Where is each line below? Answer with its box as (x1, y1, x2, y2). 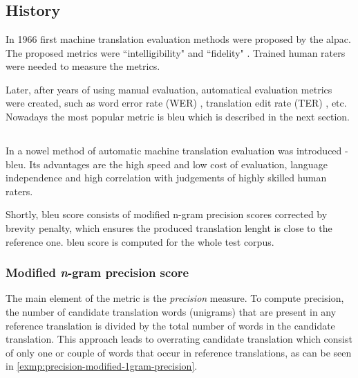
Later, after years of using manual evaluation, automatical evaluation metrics (6, 82, 332, 96)
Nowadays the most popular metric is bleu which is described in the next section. (6, 109, 350, 123)
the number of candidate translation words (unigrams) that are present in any (6, 304, 337, 318)
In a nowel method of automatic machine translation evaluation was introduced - (6, 143, 348, 157)
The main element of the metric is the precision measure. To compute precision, (6, 291, 344, 305)
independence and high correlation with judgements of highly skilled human (6, 170, 327, 185)
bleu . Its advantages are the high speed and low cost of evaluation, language (6, 156, 328, 171)
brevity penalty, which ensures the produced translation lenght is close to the (6, 220, 332, 235)
